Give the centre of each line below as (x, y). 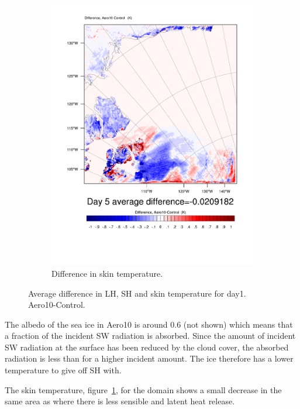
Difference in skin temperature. (107, 273)
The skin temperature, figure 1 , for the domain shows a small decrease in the (143, 389)
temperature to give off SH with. (63, 370)
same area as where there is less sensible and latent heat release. (120, 401)
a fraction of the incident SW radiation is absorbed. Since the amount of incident (150, 336)
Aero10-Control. (57, 305)
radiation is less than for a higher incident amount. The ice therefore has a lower (149, 358)
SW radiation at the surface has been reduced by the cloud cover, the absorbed (147, 347)
